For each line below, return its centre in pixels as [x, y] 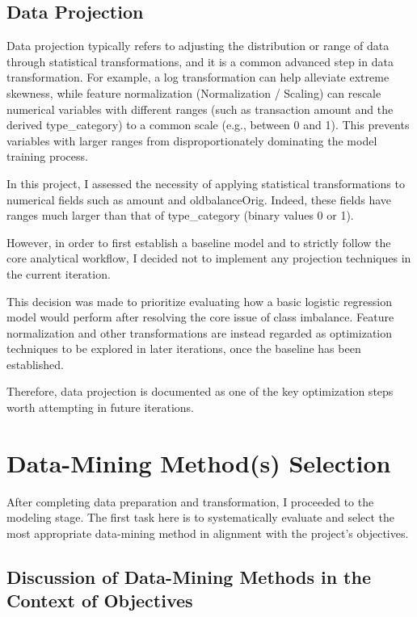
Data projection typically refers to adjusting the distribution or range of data [198, 46]
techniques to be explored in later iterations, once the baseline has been [184, 348]
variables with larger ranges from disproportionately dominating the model [192, 140]
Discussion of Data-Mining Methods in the [189, 576]
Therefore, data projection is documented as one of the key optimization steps [200, 391]
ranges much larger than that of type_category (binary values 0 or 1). [180, 215]
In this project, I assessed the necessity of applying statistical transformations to [206, 183]
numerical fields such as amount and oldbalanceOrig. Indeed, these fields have [199, 199]
